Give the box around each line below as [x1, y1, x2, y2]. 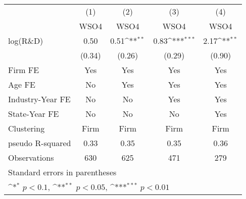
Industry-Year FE [8, 93, 71, 105]
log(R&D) [8, 35, 43, 46]
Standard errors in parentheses [8, 166, 117, 178]
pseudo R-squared [8, 137, 71, 149]
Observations [8, 152, 54, 163]
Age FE [8, 79, 35, 90]
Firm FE [8, 64, 39, 76]
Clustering [8, 122, 45, 134]
